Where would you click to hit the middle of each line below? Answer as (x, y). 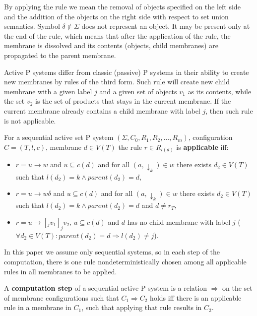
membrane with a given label (48, 91)
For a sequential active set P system (59, 137)
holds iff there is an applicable (196, 297)
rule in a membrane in (38, 307)
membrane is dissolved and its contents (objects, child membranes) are (111, 45)
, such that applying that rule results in (142, 307)
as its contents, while (220, 91)
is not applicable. (30, 120)
